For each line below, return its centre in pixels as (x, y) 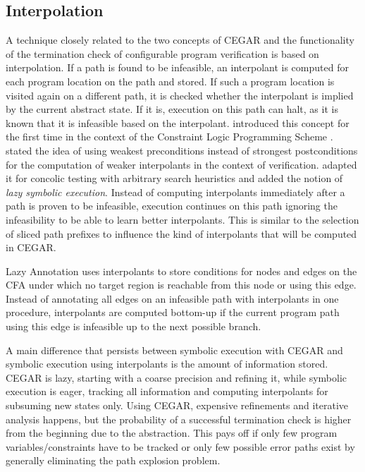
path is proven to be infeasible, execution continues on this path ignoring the (172, 206)
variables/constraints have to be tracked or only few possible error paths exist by (180, 446)
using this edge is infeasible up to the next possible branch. (134, 326)
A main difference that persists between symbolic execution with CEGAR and (174, 350)
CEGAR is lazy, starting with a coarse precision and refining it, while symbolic (177, 377)
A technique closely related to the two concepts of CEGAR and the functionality (180, 40)
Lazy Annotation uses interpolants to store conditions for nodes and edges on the (181, 271)
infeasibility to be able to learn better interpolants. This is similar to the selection (182, 219)
